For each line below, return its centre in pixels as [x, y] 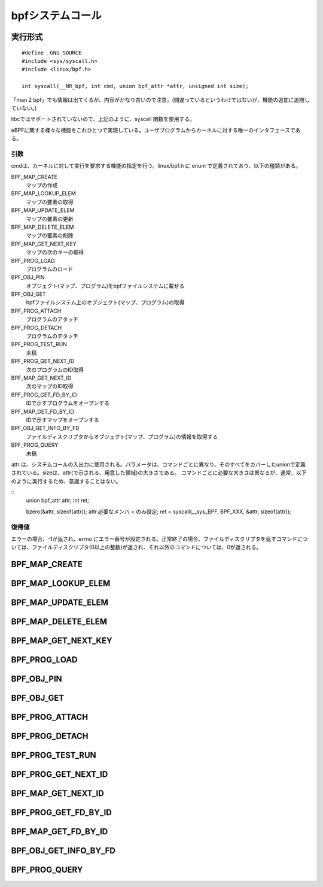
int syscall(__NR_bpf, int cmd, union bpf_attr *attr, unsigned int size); [135, 86]
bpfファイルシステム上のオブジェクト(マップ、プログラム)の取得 [105, 302]
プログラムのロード [50, 269]
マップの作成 [42, 185]
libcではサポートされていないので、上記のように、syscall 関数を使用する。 [103, 119]
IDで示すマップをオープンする [63, 420]
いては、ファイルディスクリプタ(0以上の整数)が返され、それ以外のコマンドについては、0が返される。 [136, 547]
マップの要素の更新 [50, 219]
